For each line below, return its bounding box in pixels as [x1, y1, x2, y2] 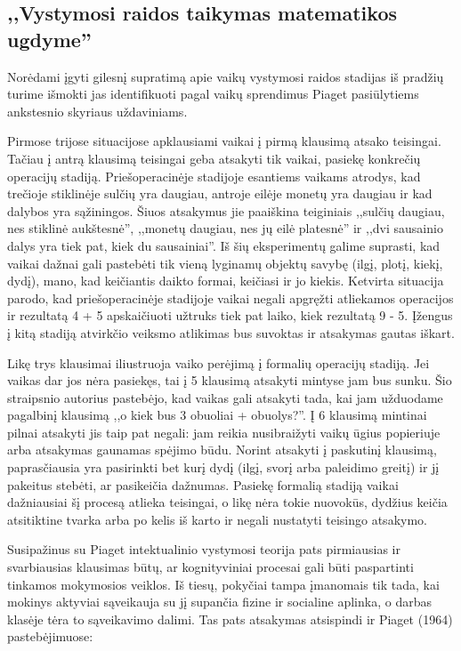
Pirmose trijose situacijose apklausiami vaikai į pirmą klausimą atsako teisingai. [7, 132, 441, 150]
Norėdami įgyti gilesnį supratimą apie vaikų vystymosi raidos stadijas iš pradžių [7, 67, 444, 85]
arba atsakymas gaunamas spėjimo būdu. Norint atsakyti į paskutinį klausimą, [7, 440, 437, 459]
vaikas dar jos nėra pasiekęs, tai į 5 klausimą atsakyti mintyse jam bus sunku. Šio [7, 371, 452, 390]
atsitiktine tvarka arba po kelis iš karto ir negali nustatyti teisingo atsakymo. [7, 510, 427, 528]
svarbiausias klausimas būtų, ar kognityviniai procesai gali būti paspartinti [7, 558, 414, 576]
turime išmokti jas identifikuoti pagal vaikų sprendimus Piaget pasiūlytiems [7, 84, 419, 103]
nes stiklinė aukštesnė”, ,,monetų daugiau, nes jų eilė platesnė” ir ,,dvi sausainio [7, 219, 443, 237]
